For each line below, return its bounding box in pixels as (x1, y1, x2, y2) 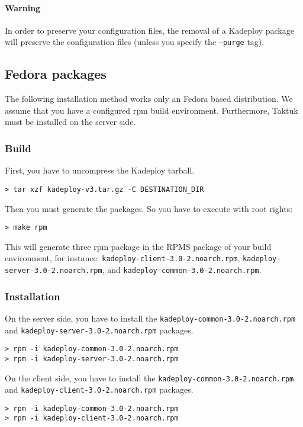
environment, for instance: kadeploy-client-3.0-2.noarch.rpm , (5, 252, 240, 264)
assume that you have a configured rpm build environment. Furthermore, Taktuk (5, 104, 298, 116)
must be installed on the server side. (5, 115, 136, 128)
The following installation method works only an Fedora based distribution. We (5, 92, 293, 105)
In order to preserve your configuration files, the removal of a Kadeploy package (5, 24, 294, 36)
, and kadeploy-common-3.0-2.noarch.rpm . (102, 264, 262, 275)
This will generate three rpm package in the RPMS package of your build (5, 240, 272, 252)
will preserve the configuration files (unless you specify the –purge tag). (5, 36, 265, 48)
